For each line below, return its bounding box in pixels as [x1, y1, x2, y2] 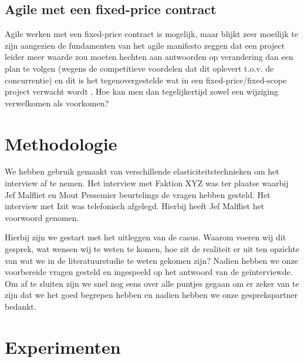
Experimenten [5, 334, 121, 358]
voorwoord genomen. [5, 211, 79, 223]
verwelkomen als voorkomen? [5, 96, 109, 109]
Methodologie [5, 131, 117, 155]
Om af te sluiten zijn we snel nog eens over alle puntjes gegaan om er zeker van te [5, 277, 299, 289]
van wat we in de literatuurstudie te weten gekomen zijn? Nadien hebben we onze [5, 254, 298, 266]
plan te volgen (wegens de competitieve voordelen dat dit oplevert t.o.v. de [5, 62, 274, 74]
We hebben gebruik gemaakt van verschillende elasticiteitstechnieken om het [5, 165, 279, 177]
